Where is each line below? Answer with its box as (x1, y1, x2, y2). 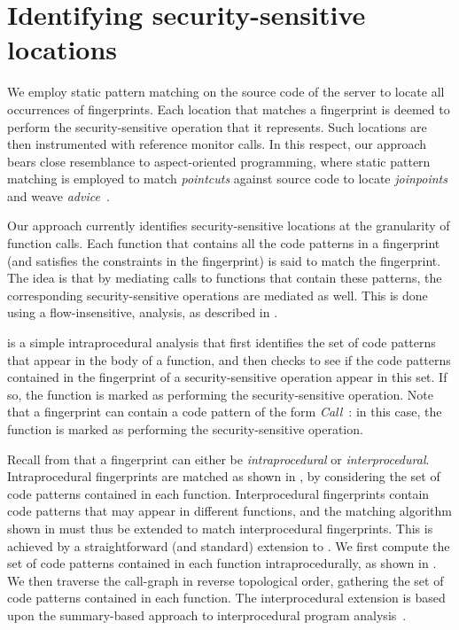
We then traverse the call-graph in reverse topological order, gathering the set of (7, 571, 444, 589)
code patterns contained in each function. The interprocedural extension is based (7, 588, 446, 607)
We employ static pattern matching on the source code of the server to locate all (7, 82, 445, 101)
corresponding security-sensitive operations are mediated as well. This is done (7, 285, 428, 304)
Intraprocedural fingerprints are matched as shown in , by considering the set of (7, 467, 440, 486)
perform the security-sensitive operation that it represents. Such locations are (7, 117, 427, 136)
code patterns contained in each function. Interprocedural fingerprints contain (7, 484, 430, 502)
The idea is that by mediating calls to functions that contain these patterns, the (7, 268, 442, 287)
